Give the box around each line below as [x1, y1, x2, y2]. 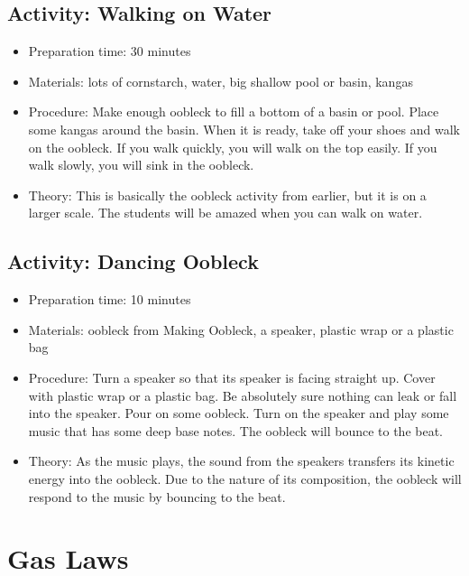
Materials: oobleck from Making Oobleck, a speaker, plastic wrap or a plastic [28, 320, 454, 339]
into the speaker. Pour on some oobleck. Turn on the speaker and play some [28, 404, 449, 423]
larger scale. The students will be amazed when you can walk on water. [28, 203, 423, 222]
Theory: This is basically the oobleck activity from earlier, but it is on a [28, 185, 427, 204]
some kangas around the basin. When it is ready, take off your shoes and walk [28, 119, 460, 138]
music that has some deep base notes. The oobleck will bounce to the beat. [28, 421, 444, 440]
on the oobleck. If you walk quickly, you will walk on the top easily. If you [28, 137, 437, 156]
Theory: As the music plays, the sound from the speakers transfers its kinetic [28, 451, 455, 470]
